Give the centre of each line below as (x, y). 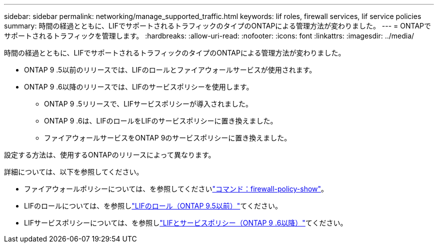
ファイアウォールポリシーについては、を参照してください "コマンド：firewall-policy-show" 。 (176, 189)
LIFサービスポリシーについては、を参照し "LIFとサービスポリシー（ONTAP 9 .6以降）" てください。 (186, 223)
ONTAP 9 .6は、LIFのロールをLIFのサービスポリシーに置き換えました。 (161, 121)
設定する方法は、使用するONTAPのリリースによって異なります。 (110, 155)
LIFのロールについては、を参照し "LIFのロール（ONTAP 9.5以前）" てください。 (153, 206)
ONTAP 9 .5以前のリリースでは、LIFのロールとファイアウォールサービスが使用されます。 (170, 70)
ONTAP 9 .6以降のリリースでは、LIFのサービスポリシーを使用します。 (139, 87)
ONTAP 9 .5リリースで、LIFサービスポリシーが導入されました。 (148, 104)
